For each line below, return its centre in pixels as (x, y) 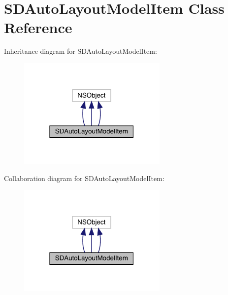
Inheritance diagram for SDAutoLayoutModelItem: (81, 51)
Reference (38, 27)
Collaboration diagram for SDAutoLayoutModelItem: (84, 178)
